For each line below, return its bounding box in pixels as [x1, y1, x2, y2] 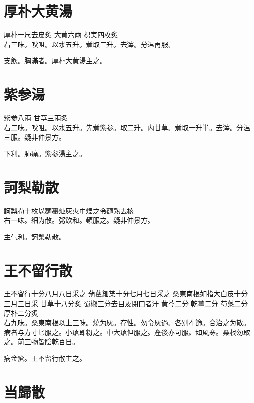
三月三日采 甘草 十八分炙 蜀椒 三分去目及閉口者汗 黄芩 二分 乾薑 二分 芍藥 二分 [4, 298, 248, 308]
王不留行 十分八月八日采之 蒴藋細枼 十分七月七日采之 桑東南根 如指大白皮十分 [4, 288, 248, 299]
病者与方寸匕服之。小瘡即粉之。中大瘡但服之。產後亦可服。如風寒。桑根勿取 [4, 327, 250, 337]
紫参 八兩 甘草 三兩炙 [4, 113, 68, 123]
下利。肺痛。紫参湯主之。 [4, 148, 86, 158]
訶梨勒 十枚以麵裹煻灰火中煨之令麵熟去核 [4, 205, 134, 215]
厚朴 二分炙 [4, 308, 38, 318]
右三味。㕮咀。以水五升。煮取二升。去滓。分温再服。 [4, 39, 175, 49]
